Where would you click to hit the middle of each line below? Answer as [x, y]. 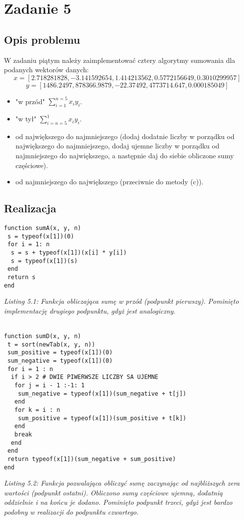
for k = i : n [37, 410]
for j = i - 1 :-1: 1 [49, 385]
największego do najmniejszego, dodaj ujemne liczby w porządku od [117, 146]
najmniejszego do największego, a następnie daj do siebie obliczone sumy [125, 156]
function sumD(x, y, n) [43, 336]
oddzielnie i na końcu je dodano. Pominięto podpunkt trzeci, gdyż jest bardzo [118, 502]
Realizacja [30, 208]
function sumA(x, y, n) [43, 228]
